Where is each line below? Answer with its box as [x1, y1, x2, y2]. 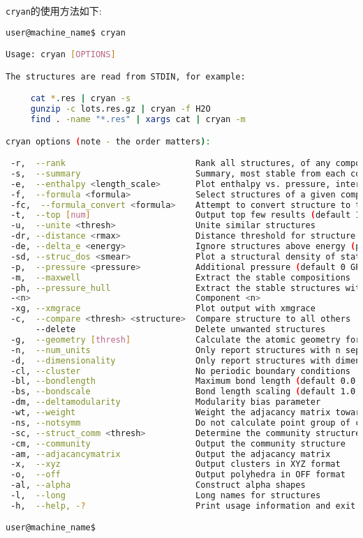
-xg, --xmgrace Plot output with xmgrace [10, 304, 316, 314]
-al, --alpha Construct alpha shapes [10, 480, 306, 491]
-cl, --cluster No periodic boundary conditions [10, 366, 350, 376]
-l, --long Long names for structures [10, 491, 321, 501]
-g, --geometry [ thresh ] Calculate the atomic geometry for [10, 334, 361, 345]
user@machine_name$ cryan [6, 27, 126, 38]
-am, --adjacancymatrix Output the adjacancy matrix [10, 449, 331, 459]
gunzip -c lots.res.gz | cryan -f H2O [30, 104, 211, 114]
